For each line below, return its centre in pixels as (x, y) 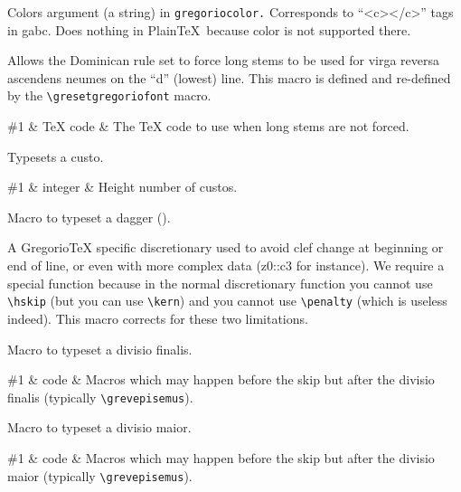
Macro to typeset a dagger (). (89, 217)
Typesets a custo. (56, 156)
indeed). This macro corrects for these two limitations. (158, 318)
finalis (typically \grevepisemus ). (100, 397)
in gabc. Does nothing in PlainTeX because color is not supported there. (209, 29)
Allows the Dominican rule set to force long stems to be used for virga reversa (224, 60)
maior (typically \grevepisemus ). (100, 475)
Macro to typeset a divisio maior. (99, 427)
